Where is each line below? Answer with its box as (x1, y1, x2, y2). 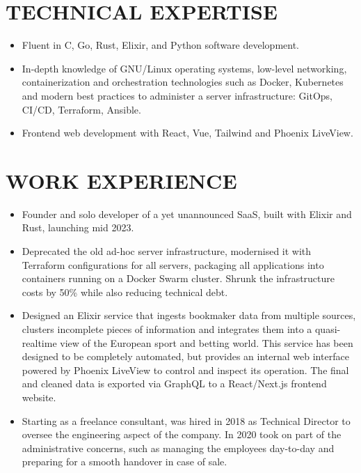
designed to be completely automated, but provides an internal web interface (22, 349, 349, 364)
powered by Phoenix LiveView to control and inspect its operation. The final (22, 362, 349, 377)
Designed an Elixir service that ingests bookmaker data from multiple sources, (22, 308, 356, 323)
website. (22, 389, 56, 404)
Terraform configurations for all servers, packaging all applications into (22, 257, 324, 272)
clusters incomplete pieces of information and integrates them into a (22, 321, 312, 336)
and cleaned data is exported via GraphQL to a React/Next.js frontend (22, 376, 327, 391)
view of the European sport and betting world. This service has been (60, 335, 353, 350)
